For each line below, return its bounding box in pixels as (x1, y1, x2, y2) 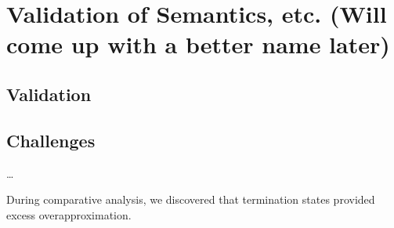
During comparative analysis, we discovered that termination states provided (6, 191, 375, 208)
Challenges (6, 128, 96, 152)
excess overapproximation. (6, 206, 132, 223)
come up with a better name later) (6, 28, 390, 60)
